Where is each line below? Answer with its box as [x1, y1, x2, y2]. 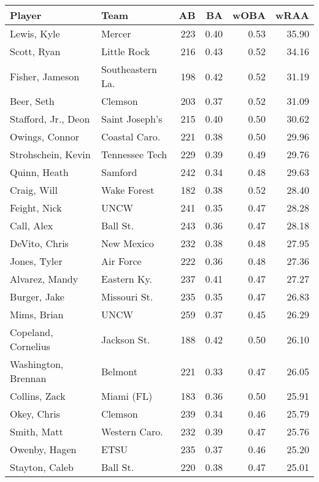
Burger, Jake [10, 289, 64, 304]
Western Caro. [101, 424, 163, 438]
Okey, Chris [10, 407, 60, 421]
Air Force [101, 254, 142, 268]
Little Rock [101, 44, 150, 58]
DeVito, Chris [10, 236, 69, 250]
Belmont [101, 364, 137, 378]
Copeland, [10, 325, 53, 339]
